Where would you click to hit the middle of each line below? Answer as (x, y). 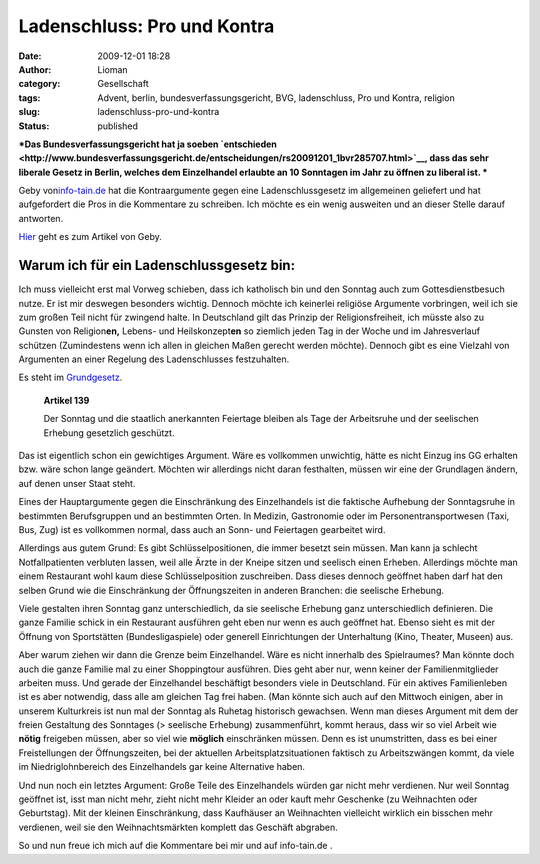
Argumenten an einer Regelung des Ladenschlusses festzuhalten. (154, 359)
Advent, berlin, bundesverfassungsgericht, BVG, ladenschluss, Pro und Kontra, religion (276, 97)
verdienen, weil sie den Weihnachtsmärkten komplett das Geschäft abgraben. (178, 827)
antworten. (41, 218)
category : (39, 84)
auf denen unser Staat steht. (77, 483)
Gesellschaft (123, 84)
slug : (29, 112)
